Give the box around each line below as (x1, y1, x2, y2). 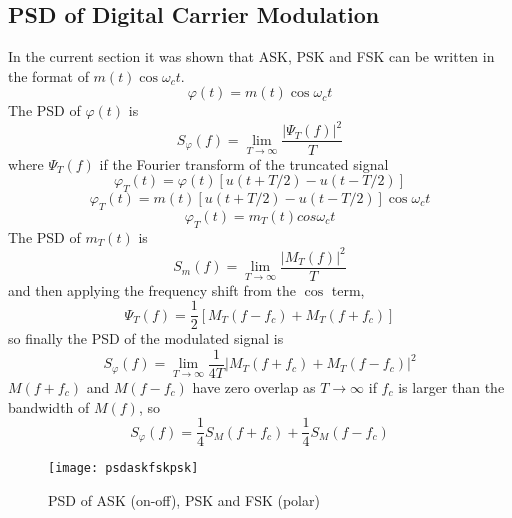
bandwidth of (8, 396, 90, 417)
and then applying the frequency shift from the (8, 279, 296, 300)
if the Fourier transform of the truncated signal (99, 153, 389, 174)
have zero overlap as (192, 377, 316, 397)
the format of (8, 65, 89, 86)
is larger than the (398, 377, 505, 397)
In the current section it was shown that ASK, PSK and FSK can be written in (8, 46, 495, 67)
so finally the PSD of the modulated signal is (8, 328, 284, 349)
